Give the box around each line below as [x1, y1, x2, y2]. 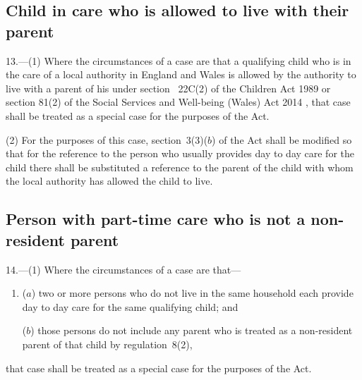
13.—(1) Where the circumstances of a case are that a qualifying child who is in [6, 53, 351, 68]
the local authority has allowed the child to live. [6, 173, 213, 188]
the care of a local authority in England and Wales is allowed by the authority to [6, 67, 356, 82]
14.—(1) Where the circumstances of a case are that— [6, 262, 241, 276]
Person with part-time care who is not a [6, 208, 306, 230]
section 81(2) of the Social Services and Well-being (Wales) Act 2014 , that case [6, 94, 351, 109]
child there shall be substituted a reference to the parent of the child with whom [6, 159, 354, 174]
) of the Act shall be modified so [212, 132, 352, 147]
